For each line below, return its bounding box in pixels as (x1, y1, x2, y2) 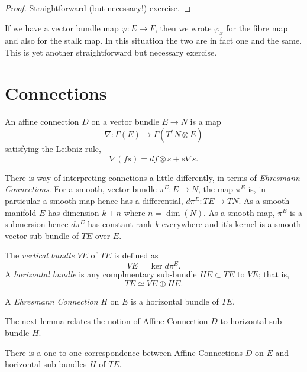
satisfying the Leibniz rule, (5, 143, 101, 155)
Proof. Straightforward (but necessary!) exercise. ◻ (5, 2, 191, 14)
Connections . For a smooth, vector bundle (5, 183, 157, 195)
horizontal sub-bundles (5, 358, 87, 370)
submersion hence (5, 218, 69, 230)
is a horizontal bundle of (131, 295, 219, 307)
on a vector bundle (91, 115, 159, 127)
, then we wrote (155, 21, 212, 34)
